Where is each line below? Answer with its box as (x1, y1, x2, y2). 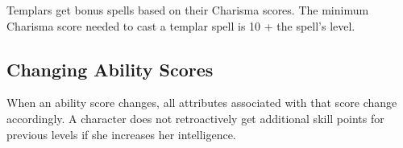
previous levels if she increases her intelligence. (6, 125, 236, 142)
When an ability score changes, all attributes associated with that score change (6, 94, 397, 111)
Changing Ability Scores (6, 56, 214, 81)
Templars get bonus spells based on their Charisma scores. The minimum (6, 2, 369, 18)
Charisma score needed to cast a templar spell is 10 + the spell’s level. (6, 17, 355, 34)
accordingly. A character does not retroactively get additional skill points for (6, 109, 384, 126)
